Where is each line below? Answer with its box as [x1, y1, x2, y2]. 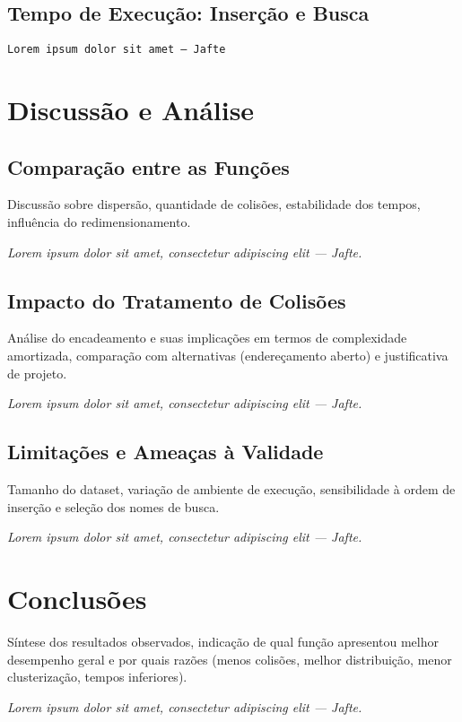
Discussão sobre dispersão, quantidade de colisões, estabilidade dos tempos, [7, 195, 421, 213]
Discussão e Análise [7, 91, 255, 128]
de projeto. [7, 363, 67, 382]
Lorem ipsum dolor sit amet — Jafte [7, 43, 226, 57]
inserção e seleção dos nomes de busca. [7, 497, 220, 516]
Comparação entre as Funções [7, 152, 290, 180]
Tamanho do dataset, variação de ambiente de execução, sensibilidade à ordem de [7, 480, 456, 498]
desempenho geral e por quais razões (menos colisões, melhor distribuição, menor [7, 649, 452, 668]
